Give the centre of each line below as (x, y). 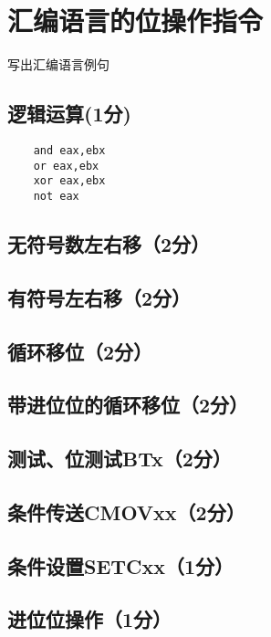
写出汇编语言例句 (58, 64)
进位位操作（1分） (90, 619)
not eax (56, 196)
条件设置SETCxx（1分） (121, 565)
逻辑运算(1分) (69, 114)
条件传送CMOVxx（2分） (126, 512)
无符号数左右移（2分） (109, 243)
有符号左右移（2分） (99, 297)
